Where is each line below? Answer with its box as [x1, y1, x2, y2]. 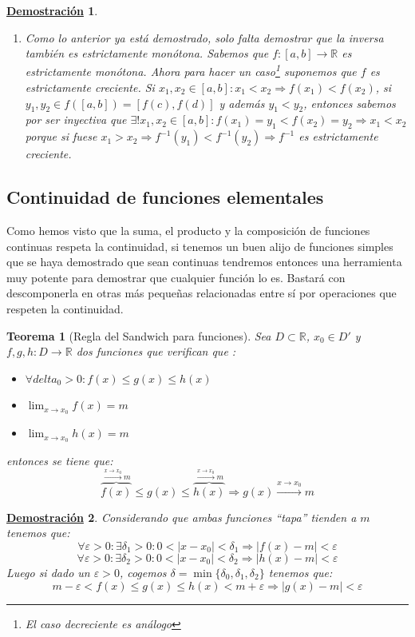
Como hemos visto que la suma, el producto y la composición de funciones [6, 222, 370, 239]
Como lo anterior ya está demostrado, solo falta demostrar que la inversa [25, 29, 384, 46]
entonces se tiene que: [6, 452, 113, 469]
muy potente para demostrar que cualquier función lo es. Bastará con [6, 269, 346, 285]
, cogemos [119, 563, 167, 580]
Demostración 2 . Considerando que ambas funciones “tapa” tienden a [6, 508, 357, 525]
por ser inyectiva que [25, 111, 127, 128]
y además [219, 94, 265, 111]
